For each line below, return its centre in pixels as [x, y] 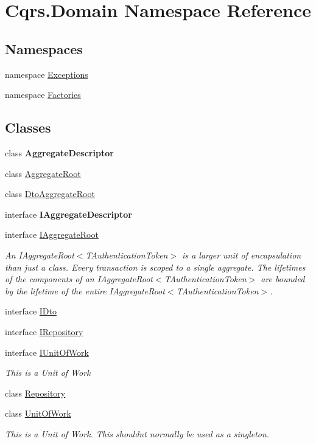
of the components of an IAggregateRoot [79, 279]
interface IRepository [44, 331]
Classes [28, 127]
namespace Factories [43, 95]
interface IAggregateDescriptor [68, 214]
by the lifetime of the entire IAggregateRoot [85, 290]
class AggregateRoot [43, 173]
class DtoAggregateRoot [50, 194]
